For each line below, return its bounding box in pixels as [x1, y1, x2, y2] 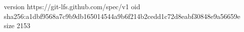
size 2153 [4, 20, 30, 31]
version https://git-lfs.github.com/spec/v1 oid [4, 1, 140, 11]
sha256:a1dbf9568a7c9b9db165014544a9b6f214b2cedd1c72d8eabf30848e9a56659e [4, 11, 241, 21]
